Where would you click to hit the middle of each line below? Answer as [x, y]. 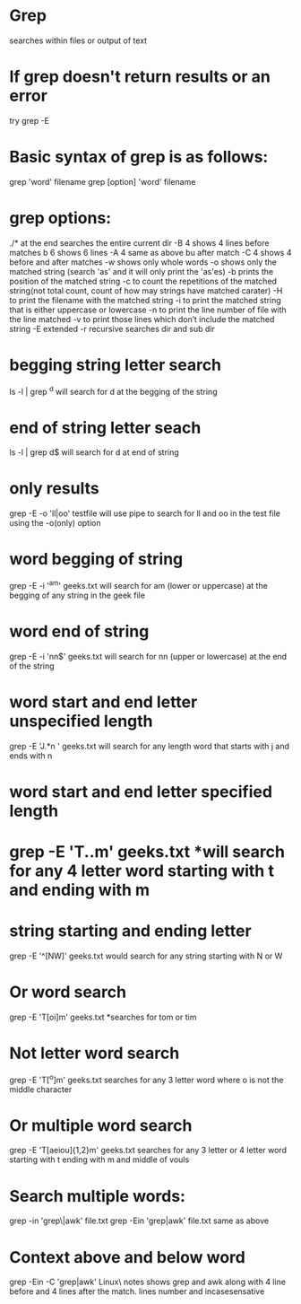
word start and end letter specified [141, 792]
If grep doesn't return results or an [140, 77]
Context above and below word [128, 1257]
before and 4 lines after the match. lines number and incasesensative [137, 1291]
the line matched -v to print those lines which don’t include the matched [142, 319]
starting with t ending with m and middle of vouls [99, 1160]
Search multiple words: [98, 1196]
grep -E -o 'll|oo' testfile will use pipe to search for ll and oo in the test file [145, 513]
